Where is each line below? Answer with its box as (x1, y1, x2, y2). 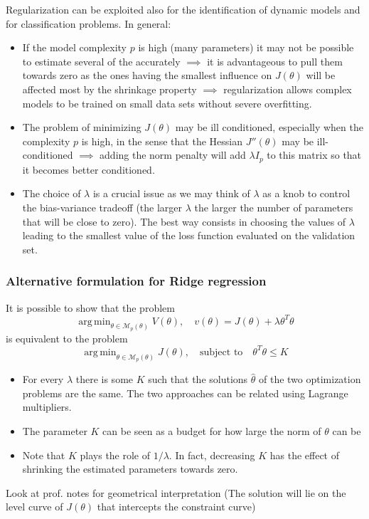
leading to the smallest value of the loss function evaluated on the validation (22, 228, 355, 243)
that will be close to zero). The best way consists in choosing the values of (22, 214, 346, 229)
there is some (75, 372, 134, 387)
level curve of (6, 499, 63, 514)
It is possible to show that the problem (6, 300, 175, 315)
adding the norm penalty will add (100, 147, 246, 162)
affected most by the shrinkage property (22, 81, 197, 96)
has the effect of (269, 447, 340, 462)
